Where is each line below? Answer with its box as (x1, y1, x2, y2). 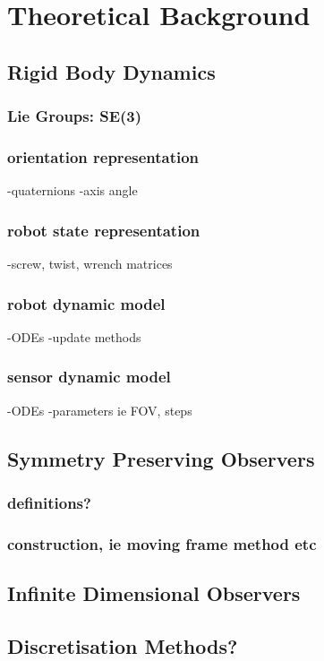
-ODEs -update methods (7, 327, 141, 346)
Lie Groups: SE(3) (7, 105, 142, 127)
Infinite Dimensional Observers (7, 579, 301, 607)
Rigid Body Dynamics (7, 57, 216, 85)
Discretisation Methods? (7, 631, 238, 659)
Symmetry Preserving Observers (7, 444, 315, 472)
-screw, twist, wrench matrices (7, 254, 173, 273)
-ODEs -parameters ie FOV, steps (7, 400, 192, 419)
